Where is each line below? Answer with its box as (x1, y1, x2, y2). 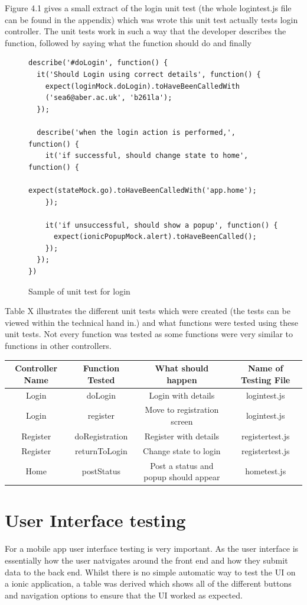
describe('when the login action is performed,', (37, 128, 236, 137)
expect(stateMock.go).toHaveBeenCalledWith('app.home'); (28, 186, 257, 195)
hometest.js (245, 465, 286, 477)
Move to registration (145, 403, 219, 416)
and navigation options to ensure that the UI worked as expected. (5, 588, 243, 601)
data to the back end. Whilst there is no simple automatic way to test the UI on (5, 565, 296, 578)
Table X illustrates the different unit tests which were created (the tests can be (5, 305, 290, 317)
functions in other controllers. (5, 339, 112, 352)
